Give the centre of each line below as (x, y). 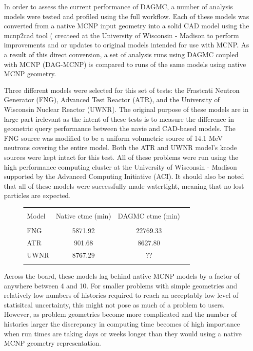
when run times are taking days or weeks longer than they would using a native (123, 333)
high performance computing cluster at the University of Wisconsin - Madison (121, 166)
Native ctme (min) (83, 215)
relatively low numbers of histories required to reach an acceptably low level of (121, 295)
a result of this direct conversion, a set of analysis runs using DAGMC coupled (121, 54)
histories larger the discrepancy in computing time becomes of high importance (122, 323)
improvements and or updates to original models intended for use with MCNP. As (126, 45)
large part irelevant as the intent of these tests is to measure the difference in (119, 119)
